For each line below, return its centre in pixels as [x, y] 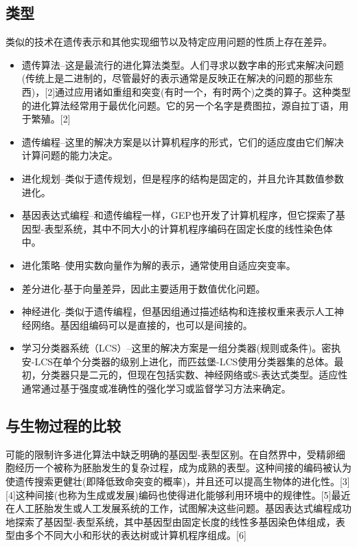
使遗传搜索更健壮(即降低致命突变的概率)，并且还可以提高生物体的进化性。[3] [178, 481]
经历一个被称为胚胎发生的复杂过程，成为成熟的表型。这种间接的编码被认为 [183, 468]
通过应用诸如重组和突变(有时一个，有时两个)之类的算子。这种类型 [203, 91]
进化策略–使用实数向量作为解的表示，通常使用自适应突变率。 [159, 265]
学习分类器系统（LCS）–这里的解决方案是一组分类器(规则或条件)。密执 [181, 348]
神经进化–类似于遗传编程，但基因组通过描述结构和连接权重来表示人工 [178, 311]
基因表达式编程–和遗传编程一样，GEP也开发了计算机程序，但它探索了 [178, 215]
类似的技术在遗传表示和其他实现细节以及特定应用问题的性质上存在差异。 [169, 42]
